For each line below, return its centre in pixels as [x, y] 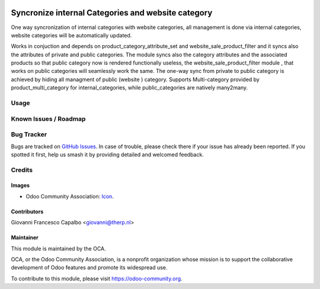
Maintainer [25, 237]
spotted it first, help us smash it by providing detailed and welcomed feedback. [107, 155]
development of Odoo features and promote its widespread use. [89, 268]
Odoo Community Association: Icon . [70, 196]
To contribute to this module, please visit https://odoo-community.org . [97, 278]
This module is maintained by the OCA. [58, 248]
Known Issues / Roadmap [48, 118]
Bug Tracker [29, 134]
